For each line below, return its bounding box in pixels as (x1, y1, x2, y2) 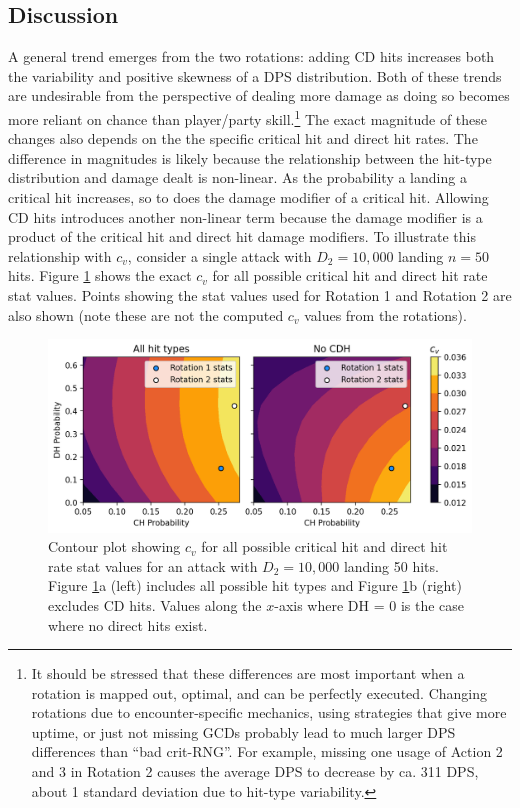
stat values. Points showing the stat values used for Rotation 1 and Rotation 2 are (8, 284, 512, 305)
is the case (400, 594, 465, 615)
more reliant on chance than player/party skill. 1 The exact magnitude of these (8, 105, 488, 129)
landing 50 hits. (343, 555, 439, 576)
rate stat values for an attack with (48, 555, 258, 576)
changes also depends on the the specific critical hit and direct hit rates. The (8, 128, 478, 149)
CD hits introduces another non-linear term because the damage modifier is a (8, 206, 483, 227)
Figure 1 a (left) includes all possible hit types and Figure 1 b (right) (48, 575, 462, 596)
